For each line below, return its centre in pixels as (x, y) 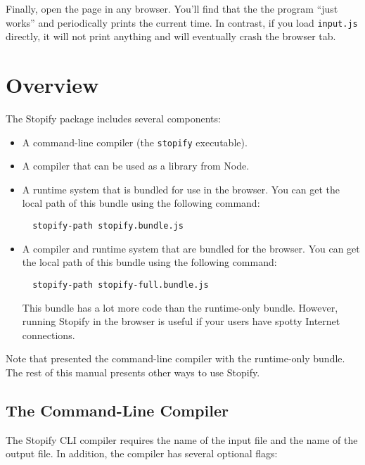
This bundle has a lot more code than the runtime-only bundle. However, (180, 307)
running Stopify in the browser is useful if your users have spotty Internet (181, 321)
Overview (52, 85)
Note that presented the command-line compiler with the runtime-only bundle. (175, 358)
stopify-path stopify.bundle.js (108, 226)
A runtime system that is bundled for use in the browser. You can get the (181, 189)
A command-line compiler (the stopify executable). (135, 142)
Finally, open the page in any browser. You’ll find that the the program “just (172, 8)
